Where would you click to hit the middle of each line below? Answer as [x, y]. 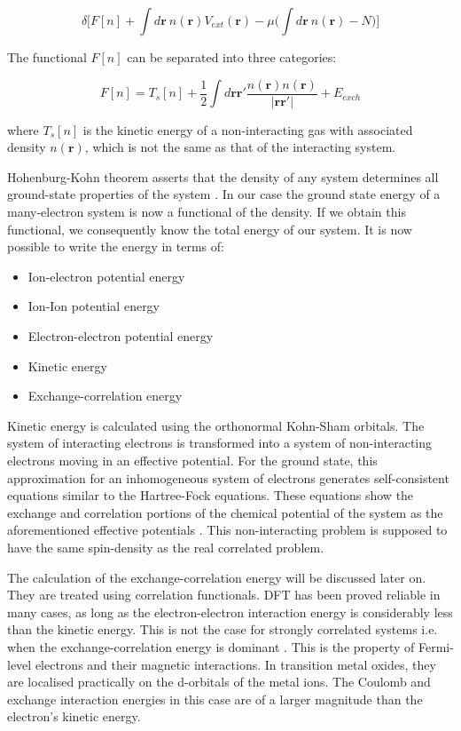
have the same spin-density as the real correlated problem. [166, 547]
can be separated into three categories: [232, 57]
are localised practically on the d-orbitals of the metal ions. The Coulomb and [219, 682]
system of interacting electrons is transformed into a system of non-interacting [220, 443]
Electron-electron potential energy [121, 336]
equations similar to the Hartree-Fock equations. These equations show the [211, 495]
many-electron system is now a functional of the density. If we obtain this [207, 212]
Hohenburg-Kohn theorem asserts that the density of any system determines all [223, 176]
